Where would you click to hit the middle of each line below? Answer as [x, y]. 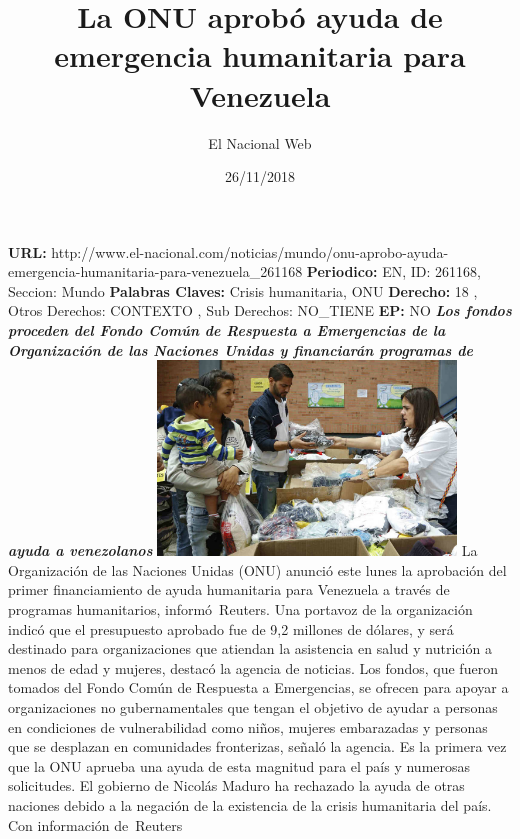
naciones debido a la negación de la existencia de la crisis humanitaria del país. [250, 804]
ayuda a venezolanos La [243, 550]
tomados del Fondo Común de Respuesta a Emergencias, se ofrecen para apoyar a [258, 687]
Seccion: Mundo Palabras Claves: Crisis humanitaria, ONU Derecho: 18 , [243, 290]
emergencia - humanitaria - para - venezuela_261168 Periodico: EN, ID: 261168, [244, 271]
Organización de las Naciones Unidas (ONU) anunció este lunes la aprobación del [257, 569]
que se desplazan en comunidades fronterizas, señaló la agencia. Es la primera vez [257, 746]
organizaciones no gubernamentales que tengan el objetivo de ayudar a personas [253, 706]
